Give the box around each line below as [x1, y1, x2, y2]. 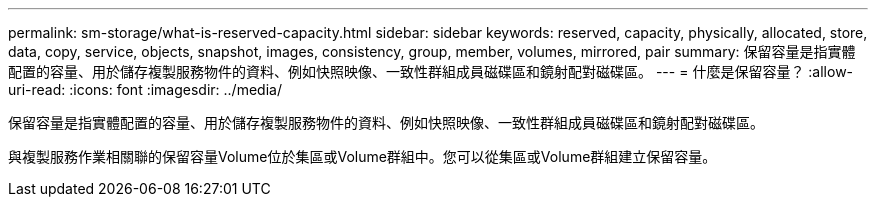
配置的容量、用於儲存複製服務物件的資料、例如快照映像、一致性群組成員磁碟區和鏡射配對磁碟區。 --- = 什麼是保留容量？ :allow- [8, 63, 854, 80]
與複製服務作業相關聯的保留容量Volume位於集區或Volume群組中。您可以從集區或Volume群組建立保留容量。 [8, 148, 717, 165]
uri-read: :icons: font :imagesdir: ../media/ [8, 81, 282, 98]
